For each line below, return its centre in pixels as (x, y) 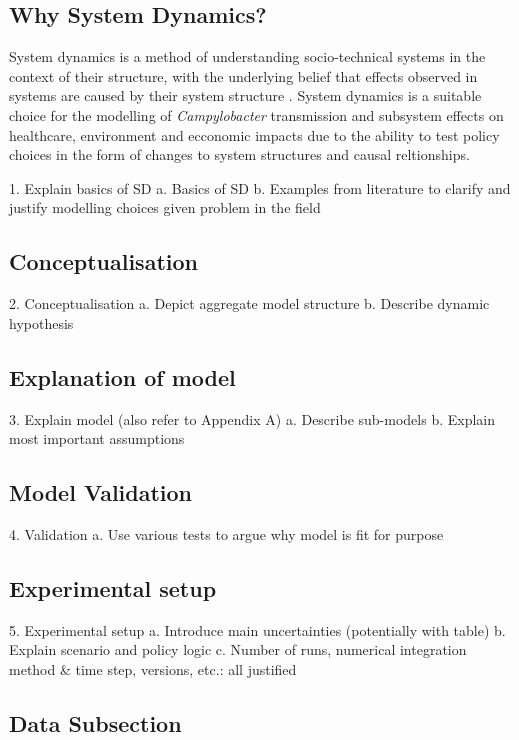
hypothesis (41, 322)
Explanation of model (122, 376)
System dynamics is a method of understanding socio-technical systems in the (247, 56)
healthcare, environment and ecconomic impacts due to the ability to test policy (254, 134)
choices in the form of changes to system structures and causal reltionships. (239, 154)
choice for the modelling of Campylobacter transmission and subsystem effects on (256, 114)
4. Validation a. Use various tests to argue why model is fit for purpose (226, 533)
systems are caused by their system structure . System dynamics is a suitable (245, 95)
